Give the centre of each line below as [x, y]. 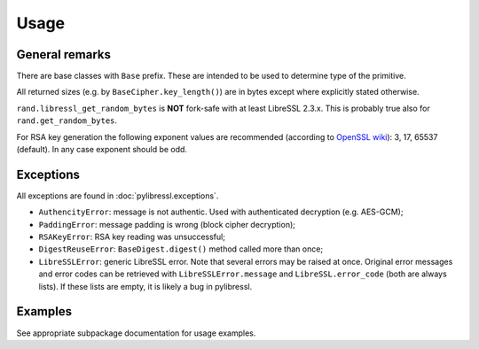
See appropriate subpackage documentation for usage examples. [136, 333]
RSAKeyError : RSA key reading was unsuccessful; [132, 237]
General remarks [63, 54]
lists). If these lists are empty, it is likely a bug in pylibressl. [145, 286]
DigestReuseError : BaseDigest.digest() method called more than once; [181, 249]
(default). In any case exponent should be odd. [102, 150]
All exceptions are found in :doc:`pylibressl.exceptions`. [118, 196]
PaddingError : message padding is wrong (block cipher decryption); [167, 224]
